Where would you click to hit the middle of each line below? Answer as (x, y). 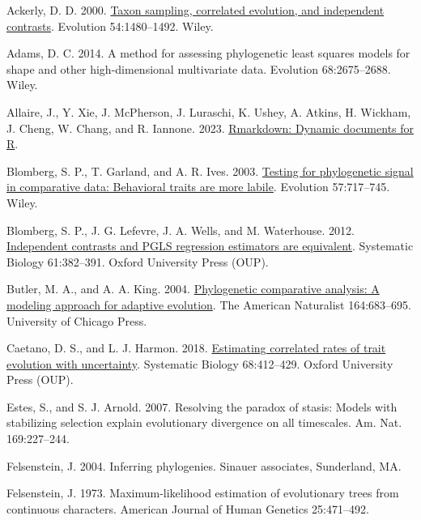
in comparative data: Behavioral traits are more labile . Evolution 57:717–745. (198, 187)
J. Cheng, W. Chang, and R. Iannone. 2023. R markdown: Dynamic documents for (210, 128)
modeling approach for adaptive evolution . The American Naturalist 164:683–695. (209, 304)
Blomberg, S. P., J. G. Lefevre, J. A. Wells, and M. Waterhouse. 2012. (181, 230)
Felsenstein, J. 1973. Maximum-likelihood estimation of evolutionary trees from (203, 493)
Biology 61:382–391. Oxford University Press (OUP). (138, 261)
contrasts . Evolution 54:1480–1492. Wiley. (110, 26)
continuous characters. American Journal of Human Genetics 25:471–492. (188, 508)
